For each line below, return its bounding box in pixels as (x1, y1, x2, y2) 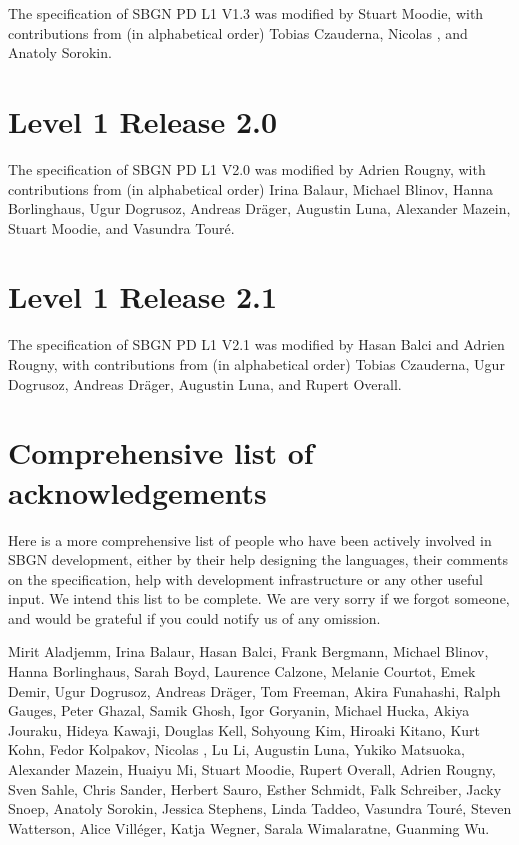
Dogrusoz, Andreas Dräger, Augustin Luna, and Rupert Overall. (8, 373, 402, 394)
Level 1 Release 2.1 (8, 276, 278, 317)
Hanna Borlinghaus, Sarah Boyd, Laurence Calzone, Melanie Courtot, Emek (8, 661, 476, 682)
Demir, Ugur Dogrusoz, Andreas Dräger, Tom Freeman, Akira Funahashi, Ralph (8, 680, 501, 701)
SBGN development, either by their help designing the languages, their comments (8, 549, 508, 570)
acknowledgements (8, 471, 267, 512)
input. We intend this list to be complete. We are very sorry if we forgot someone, (8, 588, 510, 609)
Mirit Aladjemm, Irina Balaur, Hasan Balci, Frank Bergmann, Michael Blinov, (8, 641, 489, 662)
